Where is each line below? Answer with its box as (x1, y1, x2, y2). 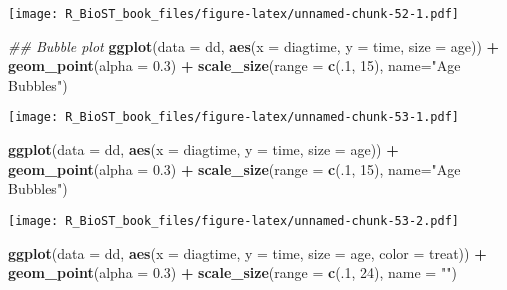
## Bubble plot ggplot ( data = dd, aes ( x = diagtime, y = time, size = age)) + (8, 35, 500, 56)
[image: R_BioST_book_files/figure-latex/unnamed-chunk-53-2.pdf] (8, 213, 460, 228)
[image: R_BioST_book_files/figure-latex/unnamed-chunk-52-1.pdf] (8, 7, 460, 21)
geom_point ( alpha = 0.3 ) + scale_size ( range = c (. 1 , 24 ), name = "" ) (8, 262, 457, 283)
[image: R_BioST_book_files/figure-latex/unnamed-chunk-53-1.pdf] (8, 110, 460, 125)
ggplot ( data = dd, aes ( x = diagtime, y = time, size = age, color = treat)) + (8, 242, 487, 263)
